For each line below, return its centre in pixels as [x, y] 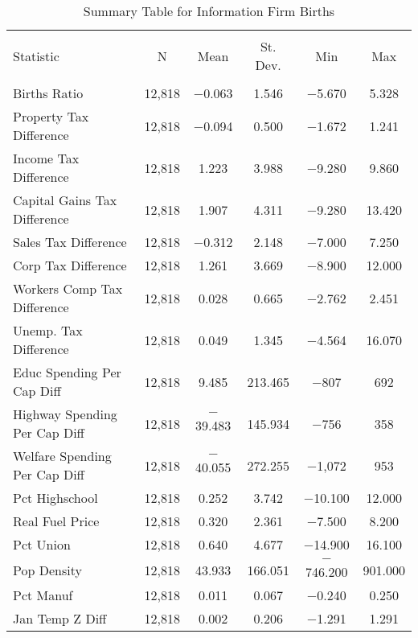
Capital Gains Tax [65, 200]
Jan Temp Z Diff [60, 618]
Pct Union [42, 544]
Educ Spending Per [67, 372]
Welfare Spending [62, 456]
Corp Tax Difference [70, 265]
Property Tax [51, 116]
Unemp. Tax [48, 330]
